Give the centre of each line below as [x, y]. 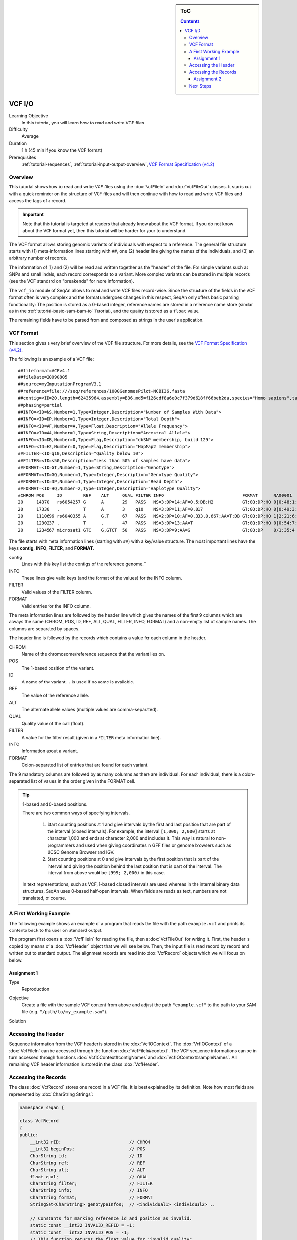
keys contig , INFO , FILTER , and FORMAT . [51, 548]
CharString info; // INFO [89, 1191]
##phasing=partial [40, 405]
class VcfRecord [39, 1121]
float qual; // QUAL [89, 1177]
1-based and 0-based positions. [55, 804]
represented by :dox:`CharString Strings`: [51, 1094]
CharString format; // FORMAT [91, 1197]
